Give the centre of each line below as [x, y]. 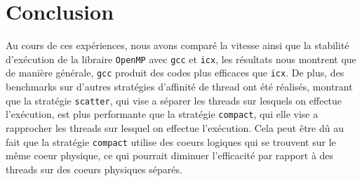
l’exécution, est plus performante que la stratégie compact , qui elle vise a [162, 114]
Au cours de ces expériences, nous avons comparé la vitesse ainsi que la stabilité [177, 45]
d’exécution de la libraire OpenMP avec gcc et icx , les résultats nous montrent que [181, 59]
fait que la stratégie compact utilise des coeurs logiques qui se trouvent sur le [171, 141]
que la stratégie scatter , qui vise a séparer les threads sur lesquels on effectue [174, 100]
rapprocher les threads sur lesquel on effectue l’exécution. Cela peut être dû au [175, 127]
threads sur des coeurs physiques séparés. [94, 169]
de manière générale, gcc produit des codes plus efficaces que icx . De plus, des [175, 73]
